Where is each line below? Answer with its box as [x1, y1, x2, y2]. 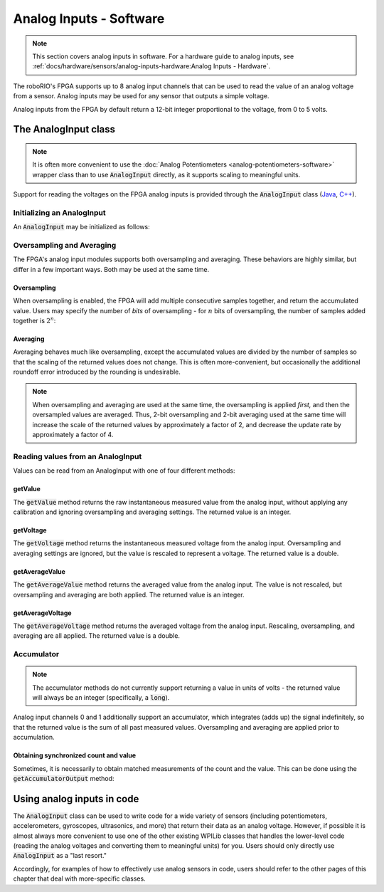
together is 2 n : [13, 315, 56, 325]
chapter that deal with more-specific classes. [13, 874, 146, 883]
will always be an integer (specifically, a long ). [32, 693, 170, 702]
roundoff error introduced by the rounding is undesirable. [13, 367, 181, 377]
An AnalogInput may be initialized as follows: [13, 223, 150, 231]
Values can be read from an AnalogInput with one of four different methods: [13, 466, 235, 475]
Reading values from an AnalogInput [13, 451, 142, 461]
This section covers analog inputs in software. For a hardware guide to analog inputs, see [32, 52, 294, 61]
